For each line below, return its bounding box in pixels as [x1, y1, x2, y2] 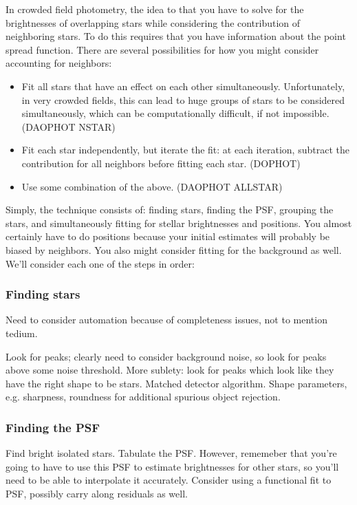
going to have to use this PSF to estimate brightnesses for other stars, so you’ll [6, 459, 339, 473]
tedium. [6, 325, 38, 340]
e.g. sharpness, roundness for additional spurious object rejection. [6, 389, 281, 404]
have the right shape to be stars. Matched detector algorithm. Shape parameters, [6, 376, 347, 390]
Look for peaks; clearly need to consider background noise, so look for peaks [6, 349, 327, 363]
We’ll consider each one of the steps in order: [6, 256, 195, 270]
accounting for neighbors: [6, 56, 112, 70]
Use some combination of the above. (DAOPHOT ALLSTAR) [21, 179, 283, 193]
